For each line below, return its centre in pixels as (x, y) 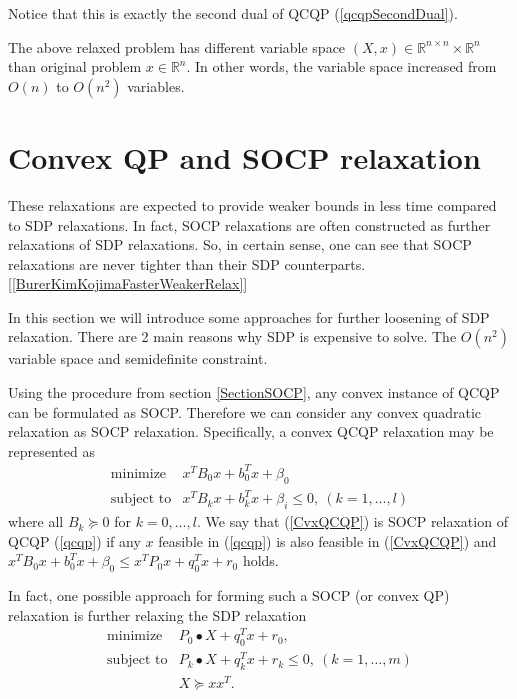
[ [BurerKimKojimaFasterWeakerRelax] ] (128, 283)
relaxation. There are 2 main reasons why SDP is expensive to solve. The (232, 336)
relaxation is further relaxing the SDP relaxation (157, 614)
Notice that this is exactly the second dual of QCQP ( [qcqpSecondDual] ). (233, 13)
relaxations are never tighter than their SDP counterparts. (187, 263)
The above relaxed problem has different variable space (177, 46)
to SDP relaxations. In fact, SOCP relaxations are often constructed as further (249, 224)
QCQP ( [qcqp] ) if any (74, 540)
